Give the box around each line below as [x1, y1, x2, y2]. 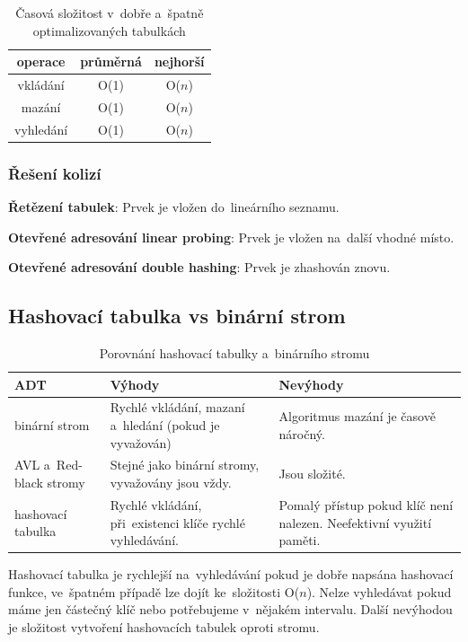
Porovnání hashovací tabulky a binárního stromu [99, 344, 370, 363]
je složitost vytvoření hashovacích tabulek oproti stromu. [8, 617, 320, 636]
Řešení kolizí [8, 162, 102, 184]
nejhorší [154, 52, 205, 71]
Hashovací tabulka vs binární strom [8, 302, 346, 330]
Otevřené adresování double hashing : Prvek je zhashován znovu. [8, 258, 391, 277]
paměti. [278, 531, 321, 550]
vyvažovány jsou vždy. [110, 473, 232, 492]
